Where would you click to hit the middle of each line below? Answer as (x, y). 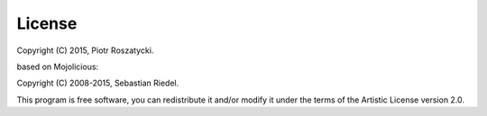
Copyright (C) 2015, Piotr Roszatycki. (85, 50)
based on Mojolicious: (58, 67)
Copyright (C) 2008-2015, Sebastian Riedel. (98, 83)
